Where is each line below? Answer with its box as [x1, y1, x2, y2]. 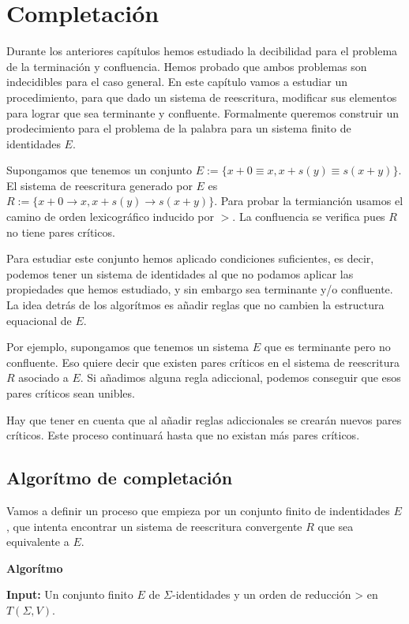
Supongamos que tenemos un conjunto [6, 162, 193, 178]
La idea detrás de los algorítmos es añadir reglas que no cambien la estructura [6, 297, 385, 313]
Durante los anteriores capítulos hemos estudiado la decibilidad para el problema [6, 43, 398, 59]
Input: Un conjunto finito [6, 586, 133, 603]
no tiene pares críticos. [6, 223, 115, 240]
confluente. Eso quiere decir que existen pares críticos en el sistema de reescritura [6, 353, 400, 370]
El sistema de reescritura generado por [6, 177, 193, 193]
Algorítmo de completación [6, 465, 233, 490]
